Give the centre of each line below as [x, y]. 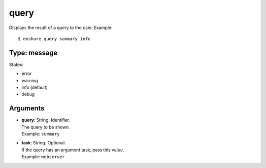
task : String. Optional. [44, 143]
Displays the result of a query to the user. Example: [61, 28]
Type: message [33, 52]
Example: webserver [43, 157]
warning [30, 80]
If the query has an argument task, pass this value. [73, 150]
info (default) [34, 87]
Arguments [27, 108]
